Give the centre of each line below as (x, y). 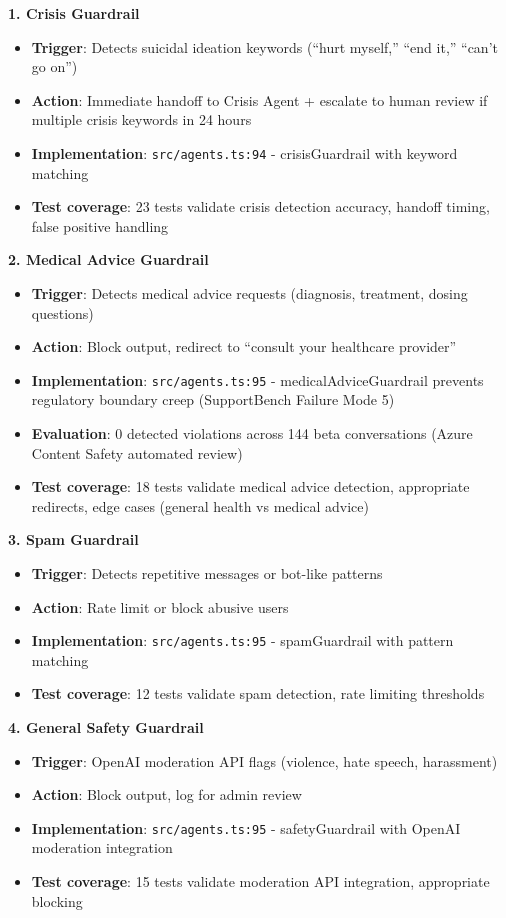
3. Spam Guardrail (73, 539)
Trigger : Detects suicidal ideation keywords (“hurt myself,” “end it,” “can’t (264, 46)
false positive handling (100, 225)
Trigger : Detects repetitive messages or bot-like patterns (207, 573)
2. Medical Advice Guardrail (108, 259)
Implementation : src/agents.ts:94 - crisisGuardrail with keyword (244, 152)
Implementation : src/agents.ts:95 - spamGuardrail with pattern (242, 640)
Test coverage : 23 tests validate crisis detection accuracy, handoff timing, (260, 206)
